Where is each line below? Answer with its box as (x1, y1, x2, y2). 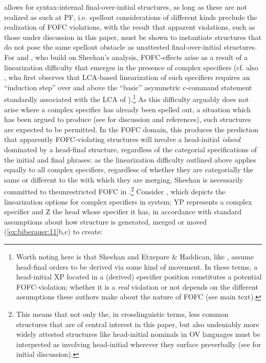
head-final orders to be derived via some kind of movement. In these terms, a (16, 261, 258, 272)
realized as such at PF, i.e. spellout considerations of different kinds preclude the (4, 11, 257, 22)
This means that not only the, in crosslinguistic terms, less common (16, 308, 229, 319)
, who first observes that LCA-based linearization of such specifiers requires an (4, 72, 250, 83)
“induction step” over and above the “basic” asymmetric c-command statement (4, 82, 252, 92)
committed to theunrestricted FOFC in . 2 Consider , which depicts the (4, 185, 226, 196)
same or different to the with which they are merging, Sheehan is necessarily (4, 174, 243, 185)
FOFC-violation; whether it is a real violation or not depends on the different (16, 281, 258, 292)
